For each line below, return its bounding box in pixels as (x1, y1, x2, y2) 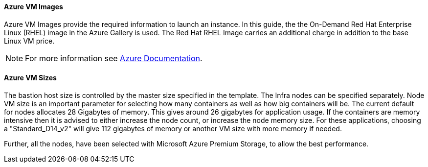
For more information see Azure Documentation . (25, 53, 203, 63)
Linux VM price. (4, 36, 55, 45)
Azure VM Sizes (4, 73, 57, 82)
